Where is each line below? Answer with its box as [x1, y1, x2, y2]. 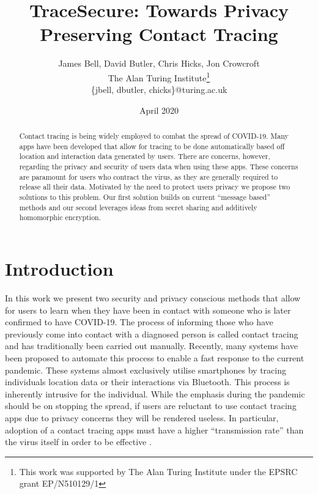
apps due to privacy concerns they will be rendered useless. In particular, [5, 411, 279, 424]
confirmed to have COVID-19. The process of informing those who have [5, 315, 273, 328]
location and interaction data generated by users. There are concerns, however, [19, 151, 270, 161]
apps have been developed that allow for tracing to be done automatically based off [19, 141, 285, 151]
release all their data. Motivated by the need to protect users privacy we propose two [19, 182, 290, 192]
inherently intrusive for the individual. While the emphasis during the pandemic [5, 387, 305, 400]
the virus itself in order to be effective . [5, 435, 152, 448]
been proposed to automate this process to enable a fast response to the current [5, 351, 305, 364]
